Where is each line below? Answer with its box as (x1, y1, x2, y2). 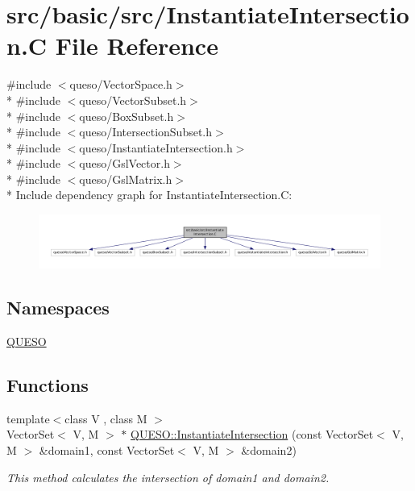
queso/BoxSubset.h (79, 107, 174, 124)
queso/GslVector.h (79, 155, 170, 172)
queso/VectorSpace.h (69, 76, 172, 93)
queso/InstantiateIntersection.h (79, 139, 233, 156)
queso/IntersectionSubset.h (79, 123, 213, 140)
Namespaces (6, 295, 110, 320)
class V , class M (64, 410, 147, 427)
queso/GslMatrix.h (79, 170, 172, 187)
